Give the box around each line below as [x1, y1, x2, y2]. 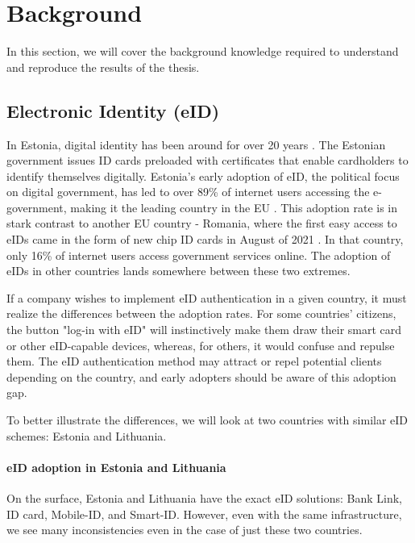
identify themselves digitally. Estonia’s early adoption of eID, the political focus [6, 167, 400, 184]
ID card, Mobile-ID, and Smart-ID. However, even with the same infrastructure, [6, 505, 402, 522]
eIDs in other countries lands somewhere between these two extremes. [6, 262, 351, 279]
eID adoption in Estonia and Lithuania [6, 458, 226, 475]
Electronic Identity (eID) [6, 98, 220, 123]
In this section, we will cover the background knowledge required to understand [6, 43, 399, 60]
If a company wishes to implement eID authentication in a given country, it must [6, 289, 407, 306]
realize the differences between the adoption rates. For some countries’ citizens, [6, 305, 396, 322]
